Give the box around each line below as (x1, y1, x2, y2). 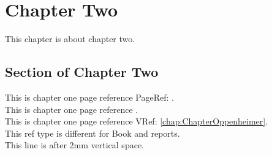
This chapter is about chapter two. (5, 32, 135, 45)
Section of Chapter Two (5, 62, 159, 81)
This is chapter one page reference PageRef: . (5, 90, 174, 103)
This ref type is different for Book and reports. (5, 126, 180, 139)
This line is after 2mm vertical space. (5, 139, 144, 151)
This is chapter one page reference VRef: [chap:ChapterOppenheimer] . (5, 115, 268, 128)
